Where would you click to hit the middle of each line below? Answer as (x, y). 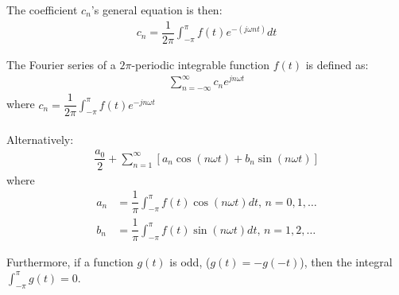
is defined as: (337, 64)
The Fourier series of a (61, 64)
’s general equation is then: (157, 10)
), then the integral (346, 262)
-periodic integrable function (200, 64)
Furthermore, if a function (70, 262)
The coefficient (42, 10)
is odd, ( (190, 262)
